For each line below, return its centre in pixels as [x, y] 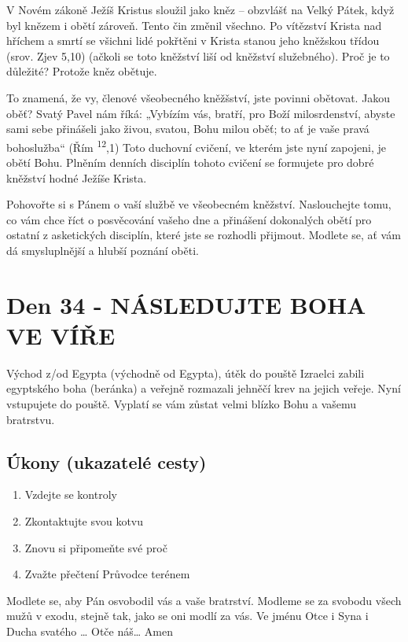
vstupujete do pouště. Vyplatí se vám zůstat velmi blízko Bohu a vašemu [182, 404]
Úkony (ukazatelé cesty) [107, 461]
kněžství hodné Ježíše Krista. [77, 177]
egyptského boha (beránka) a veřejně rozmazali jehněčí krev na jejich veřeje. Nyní [204, 388]
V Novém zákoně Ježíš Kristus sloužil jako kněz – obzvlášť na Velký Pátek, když [200, 9]
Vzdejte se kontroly [71, 494]
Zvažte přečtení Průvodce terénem [107, 574]
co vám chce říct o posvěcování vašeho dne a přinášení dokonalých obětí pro [189, 219]
